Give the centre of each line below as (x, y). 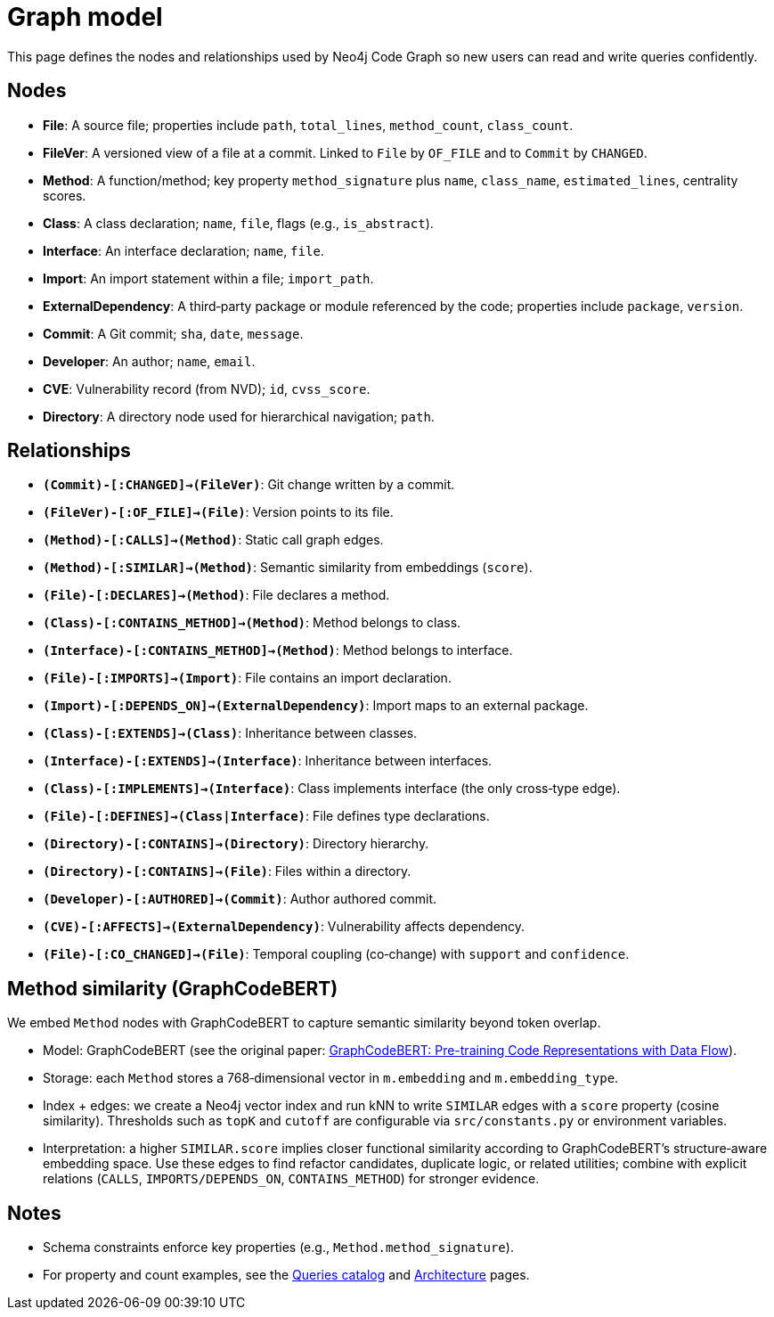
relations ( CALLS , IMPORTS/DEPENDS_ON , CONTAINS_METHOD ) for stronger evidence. (291, 1179)
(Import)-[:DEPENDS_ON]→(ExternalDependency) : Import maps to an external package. (316, 706)
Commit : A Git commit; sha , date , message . (173, 333)
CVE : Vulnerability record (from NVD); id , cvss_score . (207, 389)
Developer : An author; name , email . (149, 361)
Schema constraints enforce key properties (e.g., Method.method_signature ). (278, 1247)
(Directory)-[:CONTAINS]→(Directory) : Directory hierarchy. (236, 844)
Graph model (85, 17)
